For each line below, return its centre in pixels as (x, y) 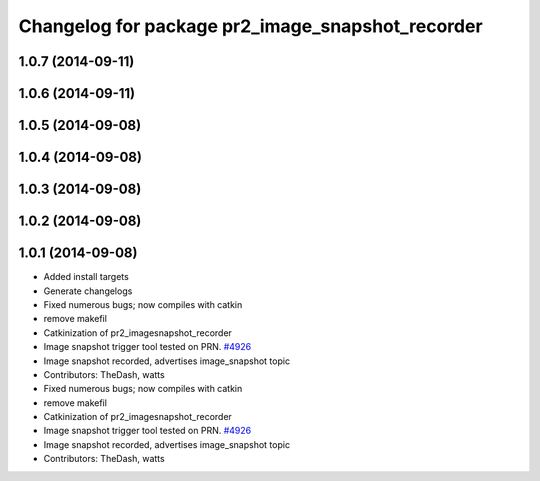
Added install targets (86, 277)
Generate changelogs (88, 291)
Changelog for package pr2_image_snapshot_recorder (251, 26)
